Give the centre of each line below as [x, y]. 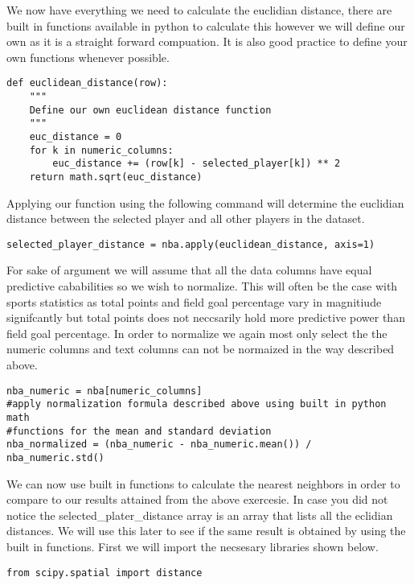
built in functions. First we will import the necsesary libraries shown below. [193, 546]
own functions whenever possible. [88, 57]
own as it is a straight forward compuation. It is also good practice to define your [207, 41]
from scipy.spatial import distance [105, 573]
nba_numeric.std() [55, 457]
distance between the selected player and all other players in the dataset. [186, 218]
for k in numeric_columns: [101, 150]
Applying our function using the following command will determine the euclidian [205, 202]
